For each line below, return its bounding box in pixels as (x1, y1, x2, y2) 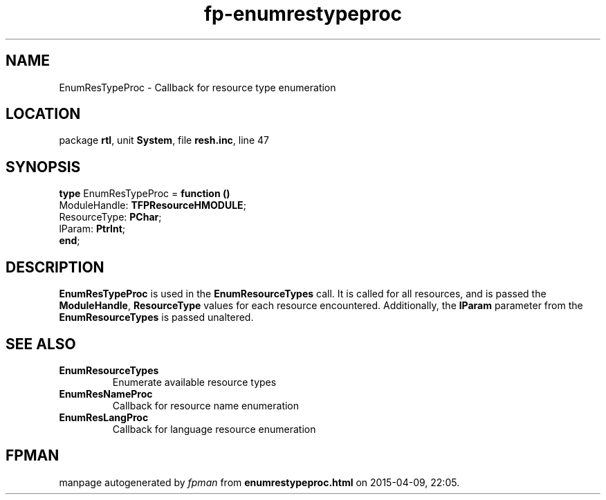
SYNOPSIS (6, 158, 81, 176)
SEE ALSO (6, 335, 76, 353)
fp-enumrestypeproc (203, 2, 403, 26)
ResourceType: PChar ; (59, 211, 162, 223)
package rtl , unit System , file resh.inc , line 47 (59, 134, 269, 147)
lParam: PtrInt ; (59, 223, 126, 235)
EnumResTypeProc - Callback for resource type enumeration (59, 81, 336, 93)
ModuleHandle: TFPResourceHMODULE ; (59, 199, 246, 212)
